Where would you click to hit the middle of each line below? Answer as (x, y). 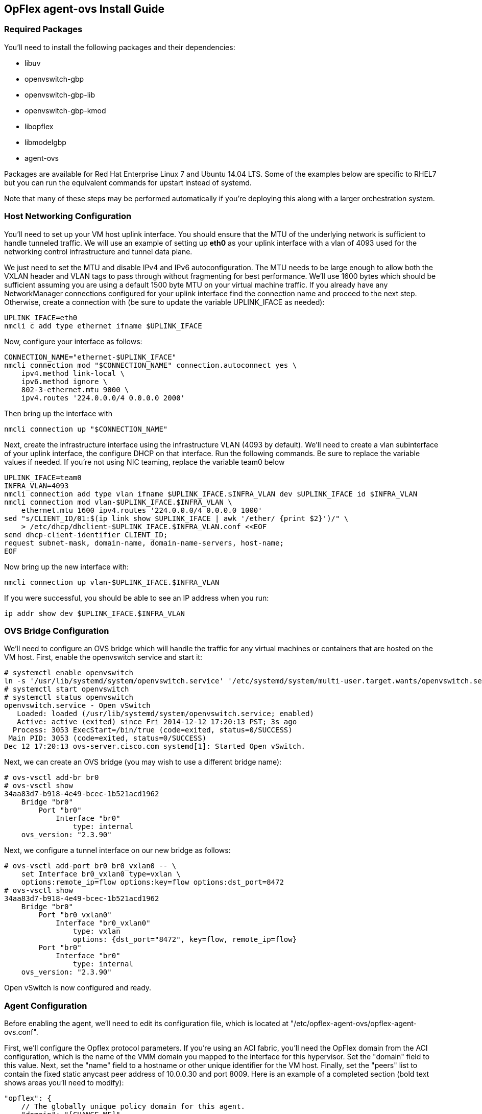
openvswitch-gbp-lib (60, 94)
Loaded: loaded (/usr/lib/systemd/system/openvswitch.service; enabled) (165, 714)
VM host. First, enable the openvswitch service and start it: (103, 657)
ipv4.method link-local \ (73, 373)
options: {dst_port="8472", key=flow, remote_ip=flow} (185, 940)
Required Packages (43, 29)
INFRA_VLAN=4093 (37, 485)
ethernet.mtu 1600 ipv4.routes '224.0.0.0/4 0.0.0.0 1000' (142, 510)
